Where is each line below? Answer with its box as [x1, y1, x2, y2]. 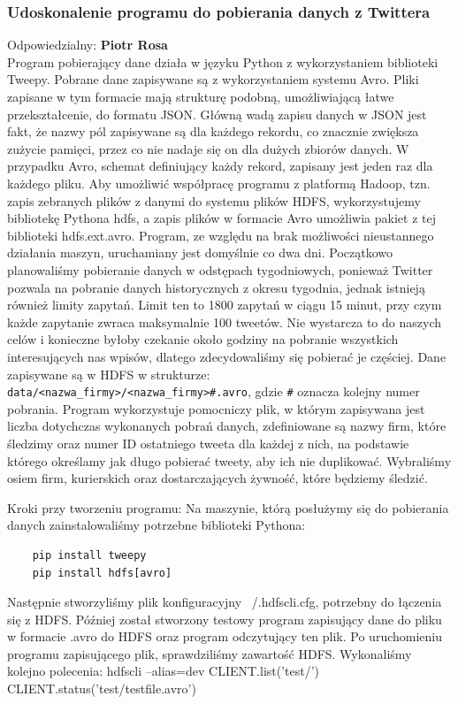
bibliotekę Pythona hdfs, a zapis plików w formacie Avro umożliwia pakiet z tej [7, 209, 436, 227]
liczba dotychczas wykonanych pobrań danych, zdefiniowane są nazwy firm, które [7, 417, 447, 435]
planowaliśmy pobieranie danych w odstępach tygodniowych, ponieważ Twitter [7, 260, 433, 279]
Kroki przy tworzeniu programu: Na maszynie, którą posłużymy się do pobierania [7, 498, 449, 517]
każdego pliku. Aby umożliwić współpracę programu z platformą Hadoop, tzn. [7, 173, 431, 192]
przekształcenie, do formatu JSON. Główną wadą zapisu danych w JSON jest [7, 104, 427, 123]
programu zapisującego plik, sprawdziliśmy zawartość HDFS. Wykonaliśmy [7, 644, 412, 662]
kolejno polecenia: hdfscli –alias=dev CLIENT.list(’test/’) [7, 662, 320, 680]
